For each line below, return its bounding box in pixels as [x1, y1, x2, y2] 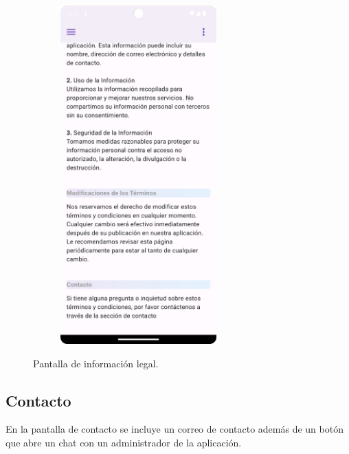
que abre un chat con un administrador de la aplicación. [5, 435, 242, 449]
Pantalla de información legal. [33, 356, 159, 370]
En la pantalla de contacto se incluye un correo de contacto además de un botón [5, 422, 344, 436]
